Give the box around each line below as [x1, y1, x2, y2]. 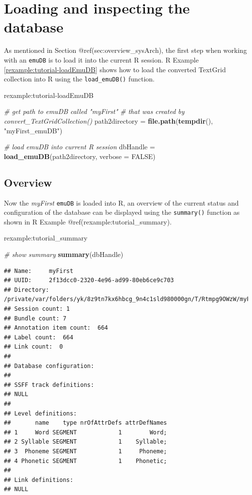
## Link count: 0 [4, 343, 63, 351]
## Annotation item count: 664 [4, 324, 108, 332]
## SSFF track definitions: [4, 381, 94, 388]
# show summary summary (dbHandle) [4, 249, 124, 259]
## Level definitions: [4, 410, 77, 417]
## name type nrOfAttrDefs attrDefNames [4, 419, 167, 427]
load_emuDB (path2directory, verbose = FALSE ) [4, 151, 156, 161]
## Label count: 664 [4, 334, 74, 341]
